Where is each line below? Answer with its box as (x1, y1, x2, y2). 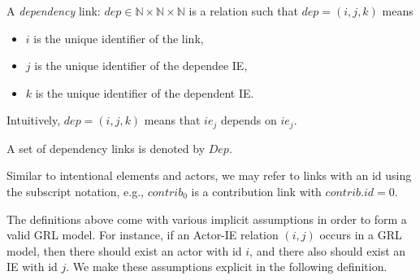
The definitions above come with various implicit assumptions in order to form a (6, 210, 407, 227)
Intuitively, (6, 112, 61, 129)
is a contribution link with (191, 183, 322, 200)
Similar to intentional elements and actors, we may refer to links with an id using (6, 167, 412, 184)
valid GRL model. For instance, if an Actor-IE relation (6, 226, 279, 243)
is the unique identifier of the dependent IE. (35, 84, 254, 101)
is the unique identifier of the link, (33, 29, 204, 46)
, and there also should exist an (249, 242, 406, 259)
